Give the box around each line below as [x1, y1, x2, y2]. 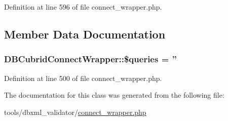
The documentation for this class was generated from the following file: [4, 90, 224, 100]
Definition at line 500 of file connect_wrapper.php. [4, 72, 162, 83]
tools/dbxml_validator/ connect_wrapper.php [4, 106, 146, 117]
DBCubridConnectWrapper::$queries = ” [4, 53, 177, 65]
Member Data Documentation [4, 26, 166, 42]
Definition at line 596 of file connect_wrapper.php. [4, 2, 162, 12]
